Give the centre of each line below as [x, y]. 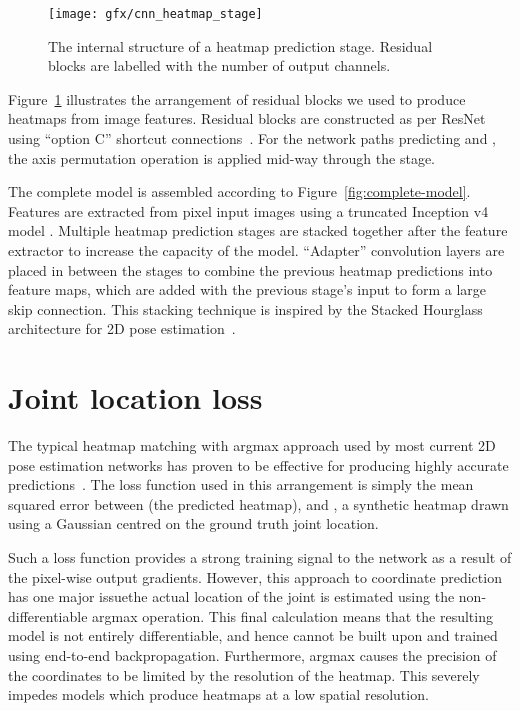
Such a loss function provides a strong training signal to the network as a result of [260, 557]
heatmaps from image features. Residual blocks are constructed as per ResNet [247, 118]
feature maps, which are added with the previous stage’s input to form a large [247, 289]
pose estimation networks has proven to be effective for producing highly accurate [258, 464]
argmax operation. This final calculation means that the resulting [292, 615]
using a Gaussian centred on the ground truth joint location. [193, 523]
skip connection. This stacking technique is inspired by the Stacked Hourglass [245, 308]
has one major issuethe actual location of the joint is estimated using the [231, 596]
